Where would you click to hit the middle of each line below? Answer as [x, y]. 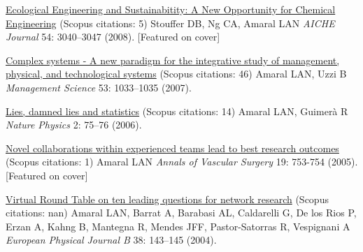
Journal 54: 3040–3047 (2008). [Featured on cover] [113, 37]
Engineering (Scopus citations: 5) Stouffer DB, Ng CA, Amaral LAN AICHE [170, 23]
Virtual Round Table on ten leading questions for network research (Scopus [167, 199]
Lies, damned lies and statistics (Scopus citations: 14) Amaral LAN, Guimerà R [177, 111]
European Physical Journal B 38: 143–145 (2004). [111, 240]
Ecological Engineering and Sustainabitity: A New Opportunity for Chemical [171, 9]
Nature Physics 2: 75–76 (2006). [74, 125]
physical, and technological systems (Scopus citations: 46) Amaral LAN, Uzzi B [176, 74]
